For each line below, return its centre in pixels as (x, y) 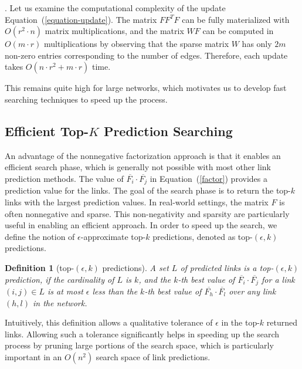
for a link (278, 279)
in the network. (60, 302)
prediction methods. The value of (64, 178)
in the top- (240, 322)
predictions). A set (135, 267)
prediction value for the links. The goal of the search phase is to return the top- (148, 190)
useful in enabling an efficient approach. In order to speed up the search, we (141, 225)
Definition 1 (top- (40, 267)
